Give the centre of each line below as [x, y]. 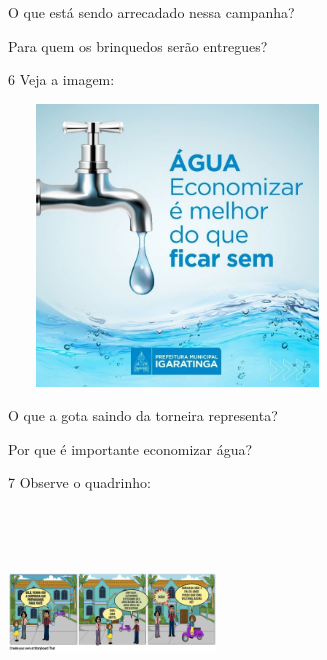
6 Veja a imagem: [61, 79]
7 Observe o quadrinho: [79, 482]
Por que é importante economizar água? [130, 448]
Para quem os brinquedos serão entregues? [138, 45]
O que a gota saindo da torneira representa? [143, 414]
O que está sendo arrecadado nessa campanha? [151, 12]
